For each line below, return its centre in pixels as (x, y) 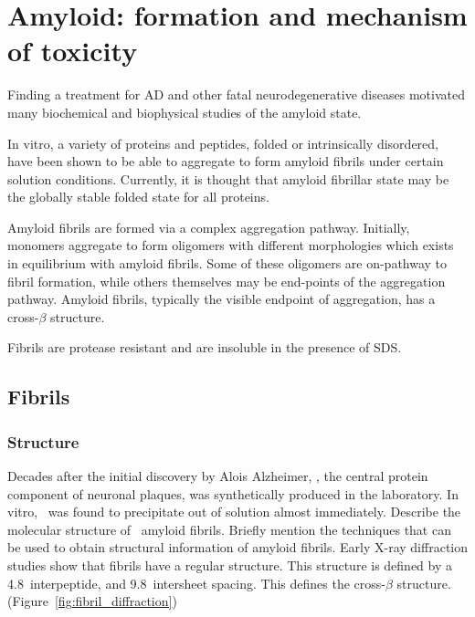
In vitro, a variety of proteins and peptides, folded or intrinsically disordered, (223, 143)
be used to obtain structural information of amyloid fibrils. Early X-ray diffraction (237, 547)
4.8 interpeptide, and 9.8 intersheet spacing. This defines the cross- (196, 583)
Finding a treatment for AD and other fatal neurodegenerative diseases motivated (236, 94)
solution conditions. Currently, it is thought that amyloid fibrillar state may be (228, 178)
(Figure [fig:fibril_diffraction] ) (92, 601)
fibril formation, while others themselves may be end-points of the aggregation (227, 281)
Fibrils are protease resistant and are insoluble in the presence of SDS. (205, 347)
